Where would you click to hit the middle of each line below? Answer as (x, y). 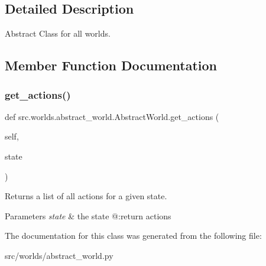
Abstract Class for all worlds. (58, 33)
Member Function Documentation (111, 65)
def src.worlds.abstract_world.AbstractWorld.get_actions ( (112, 116)
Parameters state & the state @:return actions (88, 215)
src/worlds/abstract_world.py (59, 255)
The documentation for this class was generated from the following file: (133, 236)
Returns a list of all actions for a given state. (86, 196)
